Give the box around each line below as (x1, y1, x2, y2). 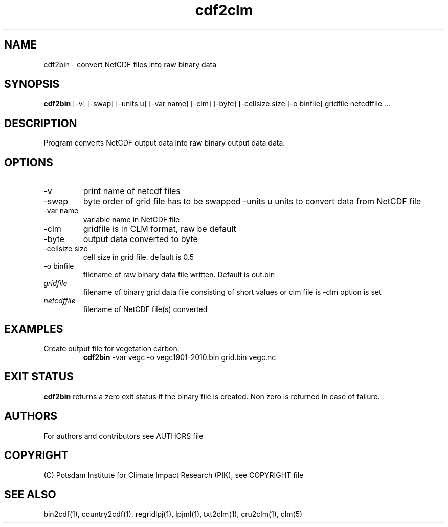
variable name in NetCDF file (83, 215, 180, 224)
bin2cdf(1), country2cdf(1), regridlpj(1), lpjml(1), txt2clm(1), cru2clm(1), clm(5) (43, 510, 303, 519)
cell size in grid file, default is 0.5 (83, 253, 194, 262)
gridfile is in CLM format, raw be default (83, 224, 236, 234)
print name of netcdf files (83, 186, 181, 197)
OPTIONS (4, 156, 53, 169)
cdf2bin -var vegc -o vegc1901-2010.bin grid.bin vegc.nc (83, 352, 276, 362)
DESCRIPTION (4, 116, 77, 130)
